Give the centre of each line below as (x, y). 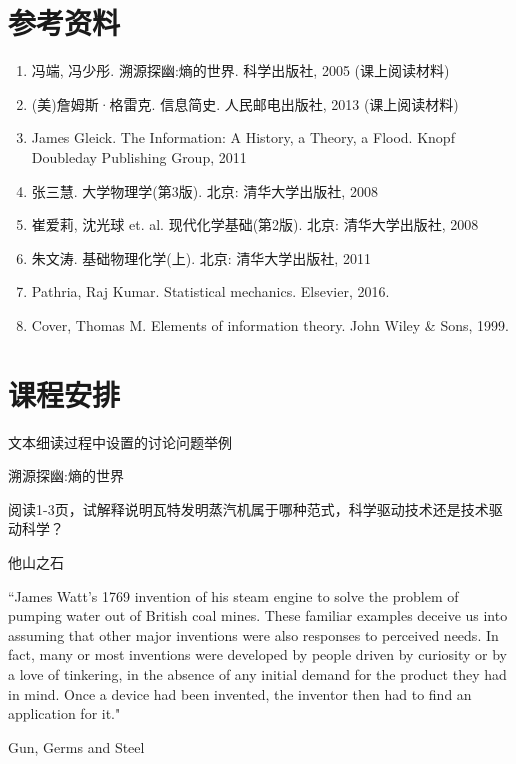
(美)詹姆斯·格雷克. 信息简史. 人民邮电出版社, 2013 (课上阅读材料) (245, 103)
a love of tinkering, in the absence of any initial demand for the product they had (257, 673)
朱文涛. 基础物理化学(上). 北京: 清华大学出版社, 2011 (201, 257)
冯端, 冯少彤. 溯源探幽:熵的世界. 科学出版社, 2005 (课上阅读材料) (240, 70)
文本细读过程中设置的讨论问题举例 (120, 441)
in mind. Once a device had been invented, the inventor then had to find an (240, 693)
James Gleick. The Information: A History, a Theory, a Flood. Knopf (243, 137)
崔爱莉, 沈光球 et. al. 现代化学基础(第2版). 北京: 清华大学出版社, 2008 (255, 224)
